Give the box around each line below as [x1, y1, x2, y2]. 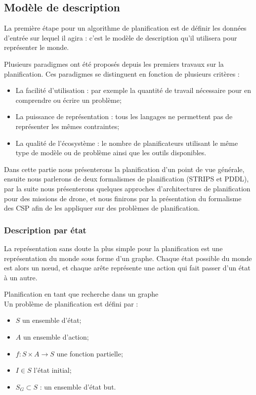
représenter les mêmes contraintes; [15, 121, 120, 131]
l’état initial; [34, 365, 72, 375]
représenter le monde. [4, 42, 69, 52]
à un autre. [4, 272, 38, 282]
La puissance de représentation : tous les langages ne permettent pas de [15, 111, 233, 122]
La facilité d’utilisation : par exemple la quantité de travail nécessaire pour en [15, 85, 251, 95]
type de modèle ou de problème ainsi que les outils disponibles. [15, 147, 207, 158]
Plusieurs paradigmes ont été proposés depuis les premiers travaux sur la [4, 58, 224, 69]
